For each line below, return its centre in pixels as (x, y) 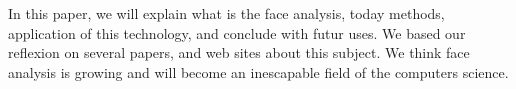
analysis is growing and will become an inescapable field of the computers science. (258, 71)
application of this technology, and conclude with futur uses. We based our (237, 32)
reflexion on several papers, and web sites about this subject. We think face (239, 52)
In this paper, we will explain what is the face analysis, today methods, (226, 13)
